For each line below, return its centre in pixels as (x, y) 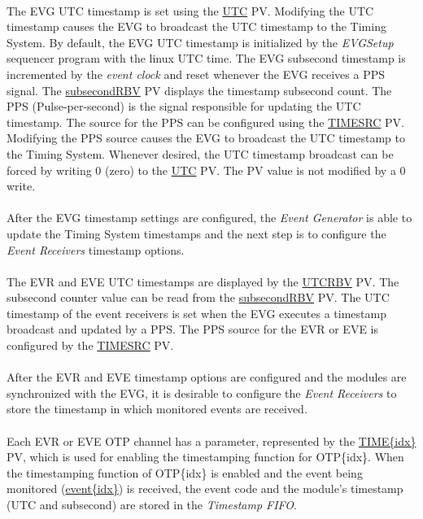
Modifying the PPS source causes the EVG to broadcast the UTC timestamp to (206, 138)
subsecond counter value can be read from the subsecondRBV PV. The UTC (198, 297)
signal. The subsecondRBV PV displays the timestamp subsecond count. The (199, 90)
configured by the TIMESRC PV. (90, 345)
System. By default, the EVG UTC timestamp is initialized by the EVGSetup (200, 42)
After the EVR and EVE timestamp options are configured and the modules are (207, 377)
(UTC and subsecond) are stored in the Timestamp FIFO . (152, 504)
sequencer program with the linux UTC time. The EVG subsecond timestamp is (206, 58)
